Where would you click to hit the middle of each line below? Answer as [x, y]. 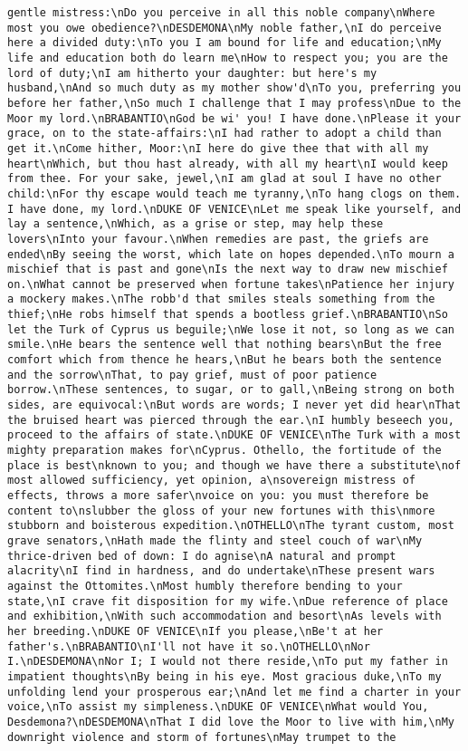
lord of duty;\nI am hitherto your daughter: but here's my [192, 73]
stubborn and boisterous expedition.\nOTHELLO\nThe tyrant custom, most [231, 526]
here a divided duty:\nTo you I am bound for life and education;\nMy [224, 43]
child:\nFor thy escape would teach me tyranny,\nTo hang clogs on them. [234, 193]
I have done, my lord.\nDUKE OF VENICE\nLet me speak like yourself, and [234, 209]
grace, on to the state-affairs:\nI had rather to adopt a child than [224, 134]
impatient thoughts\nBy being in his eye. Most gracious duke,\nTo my [224, 676]
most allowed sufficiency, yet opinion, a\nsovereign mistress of [212, 481]
